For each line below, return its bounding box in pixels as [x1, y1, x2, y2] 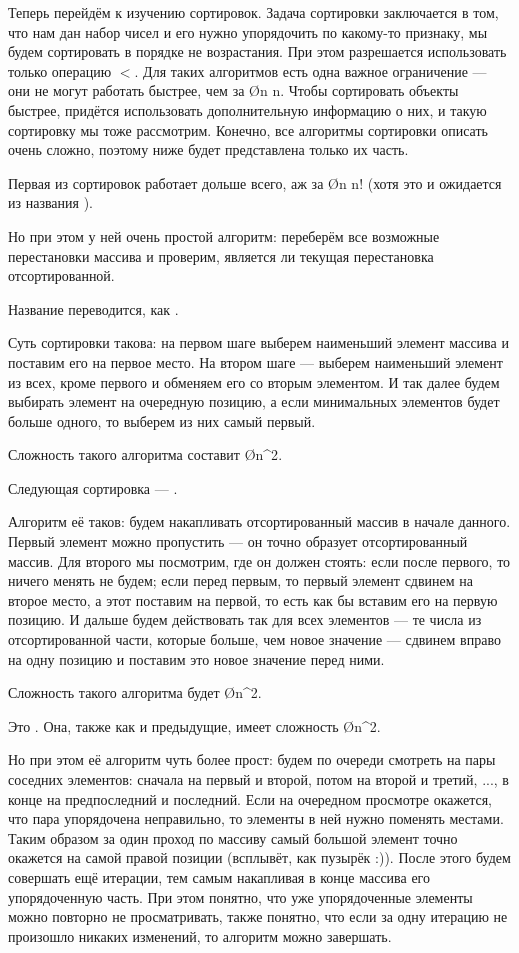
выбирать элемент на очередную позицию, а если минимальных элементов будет [8, 391, 500, 412]
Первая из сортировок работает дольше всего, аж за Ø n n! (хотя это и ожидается [8, 172, 502, 193]
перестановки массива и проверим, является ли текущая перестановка [8, 245, 434, 266]
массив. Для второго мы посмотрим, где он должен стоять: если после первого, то [8, 550, 511, 571]
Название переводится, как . [8, 298, 179, 319]
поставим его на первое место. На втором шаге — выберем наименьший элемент [8, 351, 503, 372]
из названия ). [8, 192, 93, 213]
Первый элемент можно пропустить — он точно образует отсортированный [8, 531, 468, 552]
